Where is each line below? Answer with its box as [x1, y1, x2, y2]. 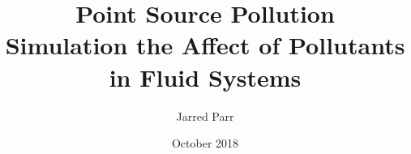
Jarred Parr [176, 107, 234, 124]
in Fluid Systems [109, 60, 302, 93]
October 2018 [171, 135, 239, 152]
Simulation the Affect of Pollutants [5, 28, 405, 62]
